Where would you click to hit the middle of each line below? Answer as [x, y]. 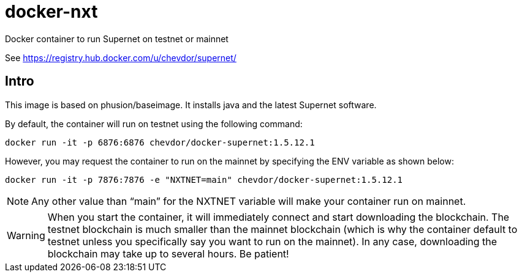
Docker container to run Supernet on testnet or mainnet [117, 39]
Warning [26, 235]
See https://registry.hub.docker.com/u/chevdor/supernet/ [121, 57]
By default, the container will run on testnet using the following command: [154, 124]
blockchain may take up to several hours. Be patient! [168, 253]
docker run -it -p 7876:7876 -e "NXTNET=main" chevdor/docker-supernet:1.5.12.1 [204, 179]
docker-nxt [51, 12]
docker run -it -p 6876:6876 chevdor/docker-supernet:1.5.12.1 [160, 142]
